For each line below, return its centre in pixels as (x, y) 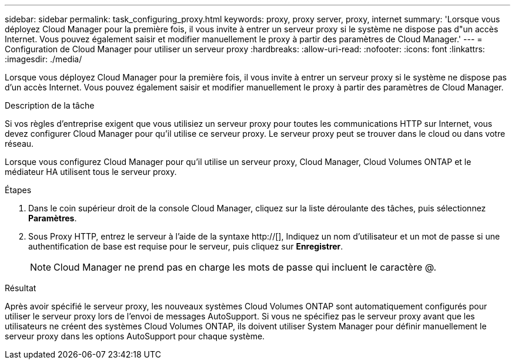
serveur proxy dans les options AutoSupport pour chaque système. (135, 336)
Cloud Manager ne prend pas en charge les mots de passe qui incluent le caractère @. (245, 267)
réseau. (19, 144)
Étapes (18, 190)
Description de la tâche (50, 105)
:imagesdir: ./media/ (44, 59)
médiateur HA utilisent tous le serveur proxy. (91, 172)
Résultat (21, 288)
